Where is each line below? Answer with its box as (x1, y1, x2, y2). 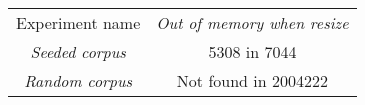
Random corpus (24, 69, 133, 92)
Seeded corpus (30, 40, 126, 63)
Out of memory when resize (156, 11, 349, 34)
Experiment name (16, 11, 141, 34)
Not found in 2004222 (176, 69, 328, 92)
